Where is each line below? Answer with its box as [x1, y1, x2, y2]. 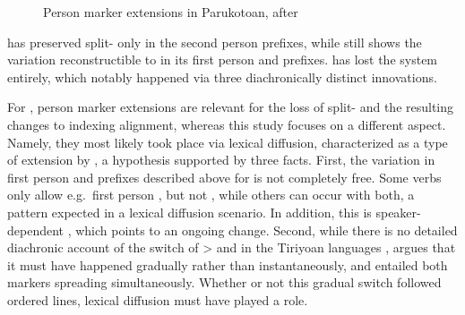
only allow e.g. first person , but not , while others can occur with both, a [7, 185, 415, 204]
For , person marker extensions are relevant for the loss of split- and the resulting [7, 98, 454, 116]
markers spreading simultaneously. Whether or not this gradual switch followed [7, 273, 442, 292]
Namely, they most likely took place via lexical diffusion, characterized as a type [7, 132, 448, 151]
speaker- [375, 202, 421, 221]
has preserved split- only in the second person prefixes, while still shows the [7, 32, 422, 51]
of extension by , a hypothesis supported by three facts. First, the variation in [7, 150, 435, 169]
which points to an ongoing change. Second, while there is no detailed [75, 220, 458, 239]
